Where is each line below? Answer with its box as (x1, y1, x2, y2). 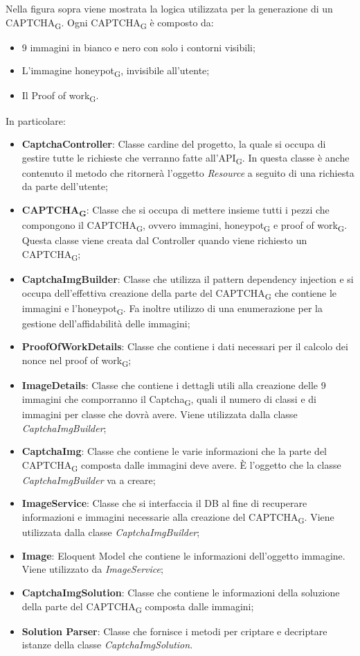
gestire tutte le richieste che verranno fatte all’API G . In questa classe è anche (21, 150, 350, 166)
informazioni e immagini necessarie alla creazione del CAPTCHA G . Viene (21, 510, 334, 526)
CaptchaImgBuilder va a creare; (21, 472, 156, 487)
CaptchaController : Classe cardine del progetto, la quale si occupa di (21, 137, 326, 151)
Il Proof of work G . (21, 88, 99, 105)
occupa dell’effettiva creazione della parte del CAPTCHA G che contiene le (21, 285, 337, 302)
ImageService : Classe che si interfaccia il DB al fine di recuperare (21, 496, 307, 510)
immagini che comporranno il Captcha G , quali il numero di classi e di (21, 391, 316, 408)
